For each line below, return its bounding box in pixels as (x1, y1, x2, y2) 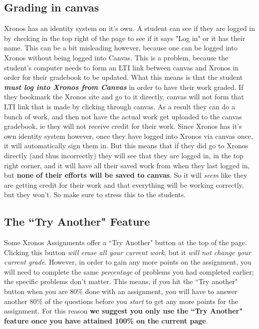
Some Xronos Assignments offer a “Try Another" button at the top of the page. (4, 237, 247, 248)
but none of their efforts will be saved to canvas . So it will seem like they (4, 170, 248, 180)
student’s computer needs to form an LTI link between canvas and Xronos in (4, 62, 239, 72)
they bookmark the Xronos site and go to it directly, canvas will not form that (4, 91, 244, 102)
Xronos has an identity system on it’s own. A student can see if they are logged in (4, 23, 256, 33)
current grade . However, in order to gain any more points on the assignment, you (4, 257, 252, 267)
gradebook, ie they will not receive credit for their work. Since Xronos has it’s (4, 121, 242, 131)
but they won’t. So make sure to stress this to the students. (4, 189, 186, 200)
